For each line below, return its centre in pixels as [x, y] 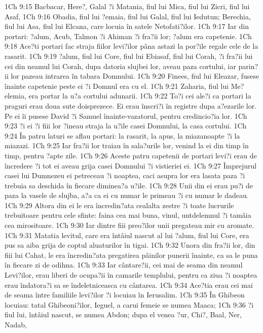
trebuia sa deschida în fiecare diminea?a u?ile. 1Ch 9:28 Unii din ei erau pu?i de [129, 185]
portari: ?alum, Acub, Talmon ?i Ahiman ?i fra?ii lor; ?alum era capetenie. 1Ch [128, 36]
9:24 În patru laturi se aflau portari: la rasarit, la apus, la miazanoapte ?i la [122, 135]
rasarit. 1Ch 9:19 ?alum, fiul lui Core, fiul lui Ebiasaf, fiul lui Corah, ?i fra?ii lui [129, 56]
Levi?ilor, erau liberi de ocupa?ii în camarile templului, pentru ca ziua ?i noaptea [131, 275]
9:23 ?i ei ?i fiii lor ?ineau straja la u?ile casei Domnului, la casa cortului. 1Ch [126, 126]
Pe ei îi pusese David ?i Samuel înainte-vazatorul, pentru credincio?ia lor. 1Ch [126, 115]
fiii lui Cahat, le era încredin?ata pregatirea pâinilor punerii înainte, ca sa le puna [131, 255]
